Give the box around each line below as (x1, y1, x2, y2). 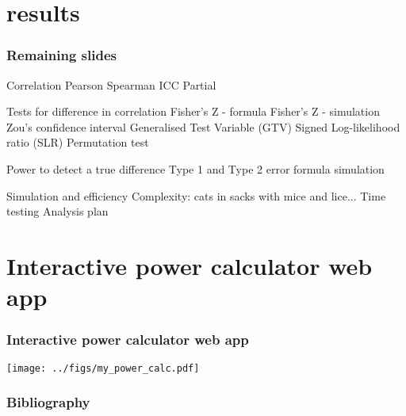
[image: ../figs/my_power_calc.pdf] (6, 362, 200, 374)
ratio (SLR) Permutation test (6, 134, 149, 151)
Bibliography (6, 392, 90, 412)
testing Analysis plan (6, 203, 109, 219)
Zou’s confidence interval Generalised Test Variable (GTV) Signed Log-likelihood (6, 118, 400, 135)
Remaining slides (6, 45, 117, 65)
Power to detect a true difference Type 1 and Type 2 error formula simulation (6, 160, 385, 177)
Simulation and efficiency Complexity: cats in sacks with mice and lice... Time (6, 187, 386, 204)
